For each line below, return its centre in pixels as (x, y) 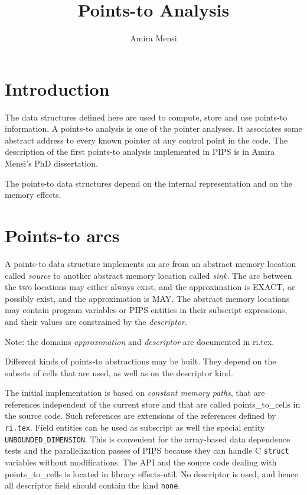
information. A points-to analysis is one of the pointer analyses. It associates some (153, 128)
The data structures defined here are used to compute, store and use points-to (146, 117)
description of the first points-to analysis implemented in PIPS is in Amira (140, 152)
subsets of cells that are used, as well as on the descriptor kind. (119, 372)
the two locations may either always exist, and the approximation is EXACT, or (150, 287)
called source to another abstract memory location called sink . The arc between (148, 275)
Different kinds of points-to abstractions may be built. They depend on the (141, 361)
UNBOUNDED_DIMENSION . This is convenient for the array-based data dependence (148, 439)
